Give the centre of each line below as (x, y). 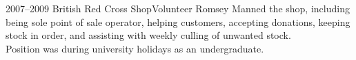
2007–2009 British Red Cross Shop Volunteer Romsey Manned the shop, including (178, 8)
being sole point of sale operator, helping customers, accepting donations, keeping (178, 21)
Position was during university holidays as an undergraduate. (135, 48)
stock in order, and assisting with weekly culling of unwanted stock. (148, 35)
